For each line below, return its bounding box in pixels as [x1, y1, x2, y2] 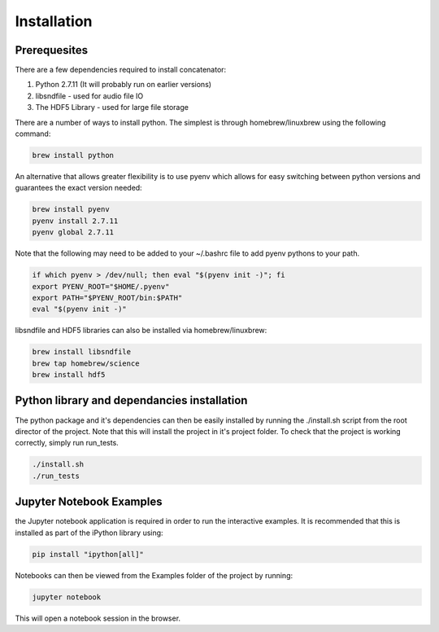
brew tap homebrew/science [32, 358, 140, 368]
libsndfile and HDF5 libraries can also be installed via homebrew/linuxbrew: [15, 326, 267, 336]
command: [15, 129, 51, 138]
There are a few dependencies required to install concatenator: [15, 65, 227, 75]
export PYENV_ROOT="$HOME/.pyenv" [32, 282, 170, 291]
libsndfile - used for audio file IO [35, 90, 144, 101]
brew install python [32, 151, 114, 160]
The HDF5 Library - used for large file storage [35, 103, 189, 112]
